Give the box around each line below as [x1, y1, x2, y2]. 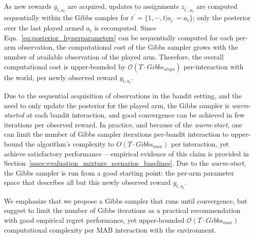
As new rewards [4, 1, 52, 11]
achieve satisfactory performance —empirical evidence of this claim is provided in [4, 148, 249, 158]
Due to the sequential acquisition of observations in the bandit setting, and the [4, 90, 242, 100]
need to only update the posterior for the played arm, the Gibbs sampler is [4, 100, 230, 110]
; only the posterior [193, 12, 251, 23]
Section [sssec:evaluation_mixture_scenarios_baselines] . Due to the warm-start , [4, 158, 246, 168]
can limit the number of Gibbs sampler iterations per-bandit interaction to [4, 129, 229, 139]
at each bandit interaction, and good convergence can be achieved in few [26, 110, 245, 120]
